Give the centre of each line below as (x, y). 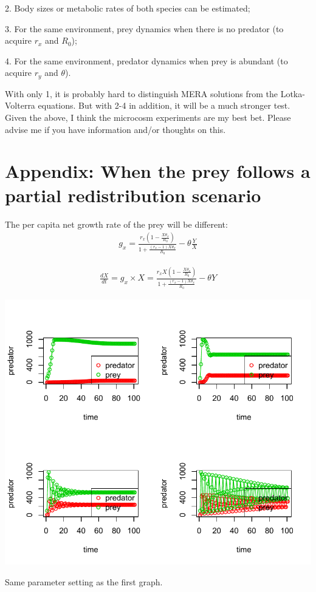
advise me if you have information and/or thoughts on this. (115, 129)
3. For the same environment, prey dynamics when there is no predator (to (144, 28)
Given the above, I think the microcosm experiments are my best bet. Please (148, 117)
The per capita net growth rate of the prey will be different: (116, 224)
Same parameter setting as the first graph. (84, 581)
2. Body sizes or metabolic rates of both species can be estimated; (128, 8)
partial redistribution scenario (133, 195)
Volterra (20, 105)
